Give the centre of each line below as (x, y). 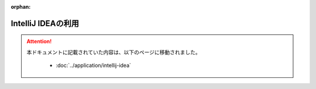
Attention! (39, 41)
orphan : (21, 7)
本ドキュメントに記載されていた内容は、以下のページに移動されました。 (114, 52)
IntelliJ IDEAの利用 (45, 23)
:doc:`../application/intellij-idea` (94, 65)
